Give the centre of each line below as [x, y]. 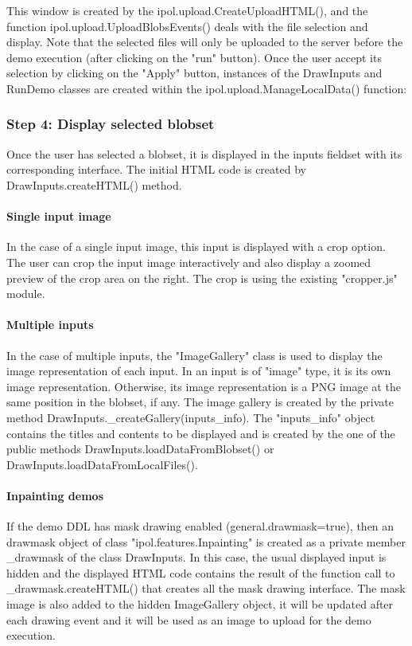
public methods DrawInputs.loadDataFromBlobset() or [140, 449]
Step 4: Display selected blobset [111, 124]
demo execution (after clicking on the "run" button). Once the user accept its [194, 57]
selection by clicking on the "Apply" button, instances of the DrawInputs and [194, 73]
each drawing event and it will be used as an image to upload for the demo [189, 619]
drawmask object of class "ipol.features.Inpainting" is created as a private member [206, 541]
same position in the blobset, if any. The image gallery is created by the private [200, 402]
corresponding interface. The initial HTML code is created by [156, 169]
